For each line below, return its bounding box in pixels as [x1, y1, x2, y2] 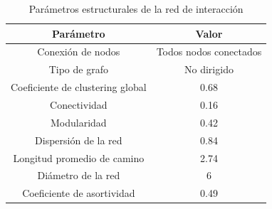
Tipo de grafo [48, 62, 108, 77]
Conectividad [50, 97, 108, 112]
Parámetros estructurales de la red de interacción [28, 1, 244, 16]
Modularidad [51, 114, 107, 129]
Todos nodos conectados [156, 44, 262, 59]
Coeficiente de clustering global [11, 80, 147, 95]
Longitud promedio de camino [13, 150, 145, 165]
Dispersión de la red [35, 132, 122, 147]
